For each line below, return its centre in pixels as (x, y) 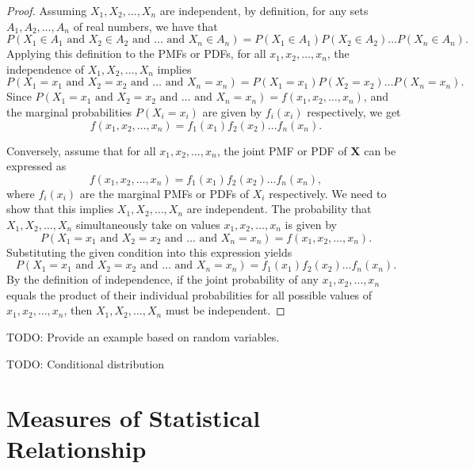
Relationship (76, 449)
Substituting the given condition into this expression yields (149, 252)
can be (380, 150)
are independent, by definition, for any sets (264, 10)
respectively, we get (354, 111)
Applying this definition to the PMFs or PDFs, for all (136, 53)
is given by (311, 224)
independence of (46, 69)
